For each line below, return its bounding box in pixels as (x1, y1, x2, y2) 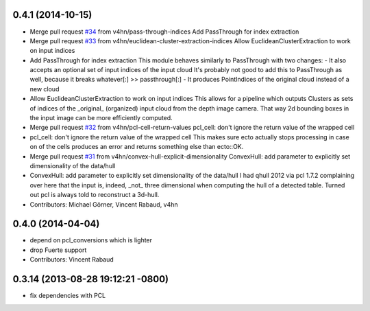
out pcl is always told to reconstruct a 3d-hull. (29, 191, 160, 199)
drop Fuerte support (29, 246, 87, 254)
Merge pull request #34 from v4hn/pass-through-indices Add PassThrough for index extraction (29, 27, 299, 36)
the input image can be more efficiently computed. (29, 114, 173, 122)
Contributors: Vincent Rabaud (29, 255, 114, 264)
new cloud (29, 84, 60, 93)
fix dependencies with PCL (29, 292, 106, 300)
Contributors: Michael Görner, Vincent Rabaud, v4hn (29, 200, 178, 209)
